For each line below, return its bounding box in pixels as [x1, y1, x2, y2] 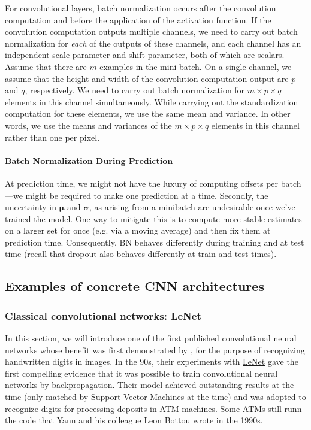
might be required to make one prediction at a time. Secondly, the [25, 189, 268, 201]
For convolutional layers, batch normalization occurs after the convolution [5, 2, 276, 14]
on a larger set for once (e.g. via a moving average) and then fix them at [5, 224, 271, 237]
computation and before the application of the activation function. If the [5, 13, 271, 26]
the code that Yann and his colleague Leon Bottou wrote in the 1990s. [5, 414, 263, 426]
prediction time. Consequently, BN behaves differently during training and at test [5, 235, 304, 248]
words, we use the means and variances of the [5, 119, 172, 131]
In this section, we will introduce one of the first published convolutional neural [5, 332, 297, 344]
